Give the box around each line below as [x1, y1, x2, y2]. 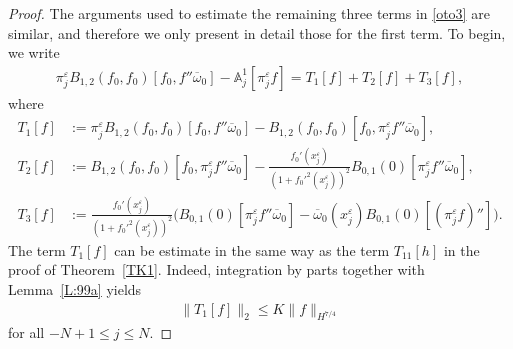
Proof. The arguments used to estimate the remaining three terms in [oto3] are [8, 3, 490, 23]
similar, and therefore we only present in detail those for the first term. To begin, [8, 22, 506, 43]
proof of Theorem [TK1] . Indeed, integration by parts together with [8, 259, 425, 280]
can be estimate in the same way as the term [114, 239, 390, 260]
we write [8, 42, 60, 63]
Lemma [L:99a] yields [8, 279, 142, 300]
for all [8, 322, 45, 343]
